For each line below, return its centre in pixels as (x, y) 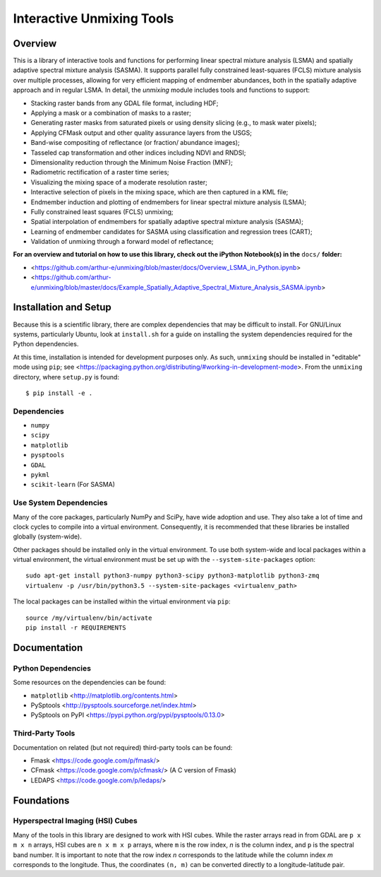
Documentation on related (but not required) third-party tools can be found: (123, 747)
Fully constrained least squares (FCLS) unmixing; (102, 211)
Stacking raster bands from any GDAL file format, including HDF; (125, 103)
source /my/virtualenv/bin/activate (89, 618)
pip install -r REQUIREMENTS (76, 628)
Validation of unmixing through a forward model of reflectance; (122, 242)
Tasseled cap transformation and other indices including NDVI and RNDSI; (138, 153)
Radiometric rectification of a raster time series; (100, 172)
